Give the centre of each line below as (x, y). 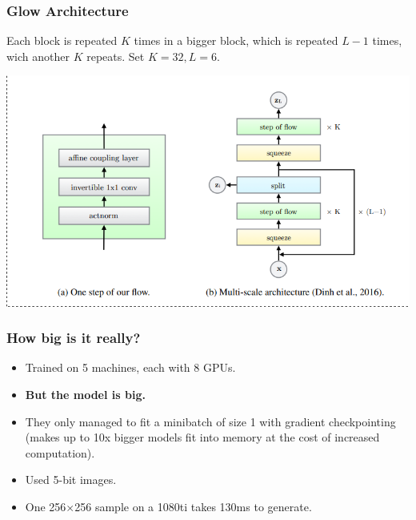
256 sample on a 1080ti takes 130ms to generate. (193, 506)
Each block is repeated (62, 40)
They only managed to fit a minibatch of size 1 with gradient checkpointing (210, 421)
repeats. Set (116, 56)
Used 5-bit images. (71, 480)
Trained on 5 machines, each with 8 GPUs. (130, 367)
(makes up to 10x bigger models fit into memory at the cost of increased (202, 437)
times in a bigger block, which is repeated (236, 40)
